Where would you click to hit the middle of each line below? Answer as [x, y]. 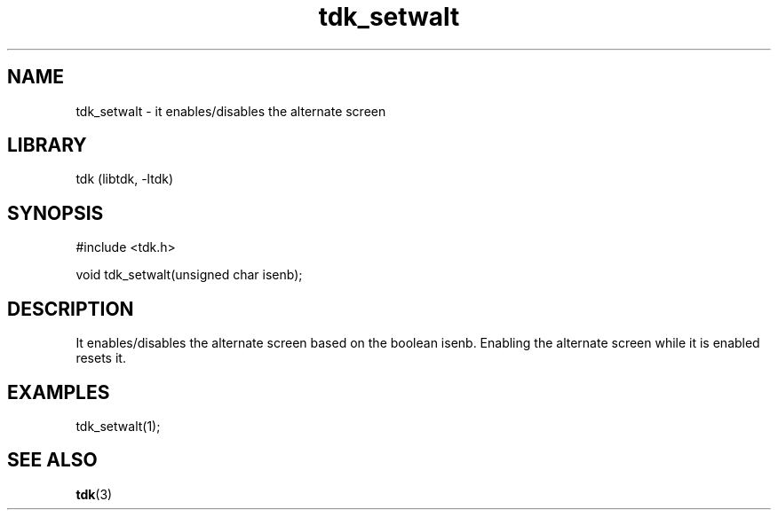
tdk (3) [94, 494]
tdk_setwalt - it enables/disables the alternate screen [231, 111]
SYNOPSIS [56, 213]
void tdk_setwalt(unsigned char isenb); [189, 275]
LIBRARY [47, 145]
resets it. [101, 358]
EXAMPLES [59, 392]
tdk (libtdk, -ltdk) [124, 179]
